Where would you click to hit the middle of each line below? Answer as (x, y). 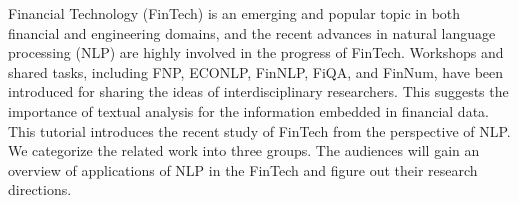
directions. (40, 189)
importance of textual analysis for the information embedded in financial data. (248, 110)
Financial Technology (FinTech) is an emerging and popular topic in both (234, 13)
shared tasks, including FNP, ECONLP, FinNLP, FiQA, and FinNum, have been (256, 71)
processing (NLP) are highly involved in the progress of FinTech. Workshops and (256, 52)
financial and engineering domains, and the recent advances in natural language (252, 32)
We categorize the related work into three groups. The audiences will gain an (244, 150)
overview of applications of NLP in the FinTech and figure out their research (243, 169)
